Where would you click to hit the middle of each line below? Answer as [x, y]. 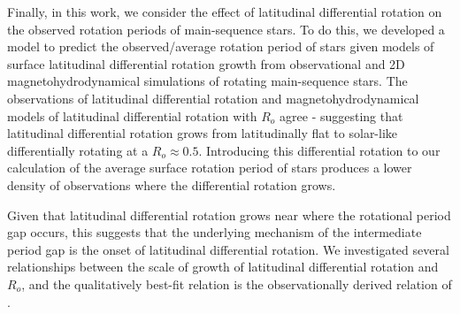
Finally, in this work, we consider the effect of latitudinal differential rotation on [225, 11]
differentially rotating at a [78, 150]
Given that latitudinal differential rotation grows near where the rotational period [229, 214]
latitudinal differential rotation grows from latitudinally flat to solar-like [203, 133]
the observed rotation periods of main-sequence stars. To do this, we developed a [226, 29]
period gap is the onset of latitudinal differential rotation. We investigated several [228, 249]
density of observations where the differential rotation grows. [172, 184]
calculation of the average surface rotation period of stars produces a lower [210, 168]
